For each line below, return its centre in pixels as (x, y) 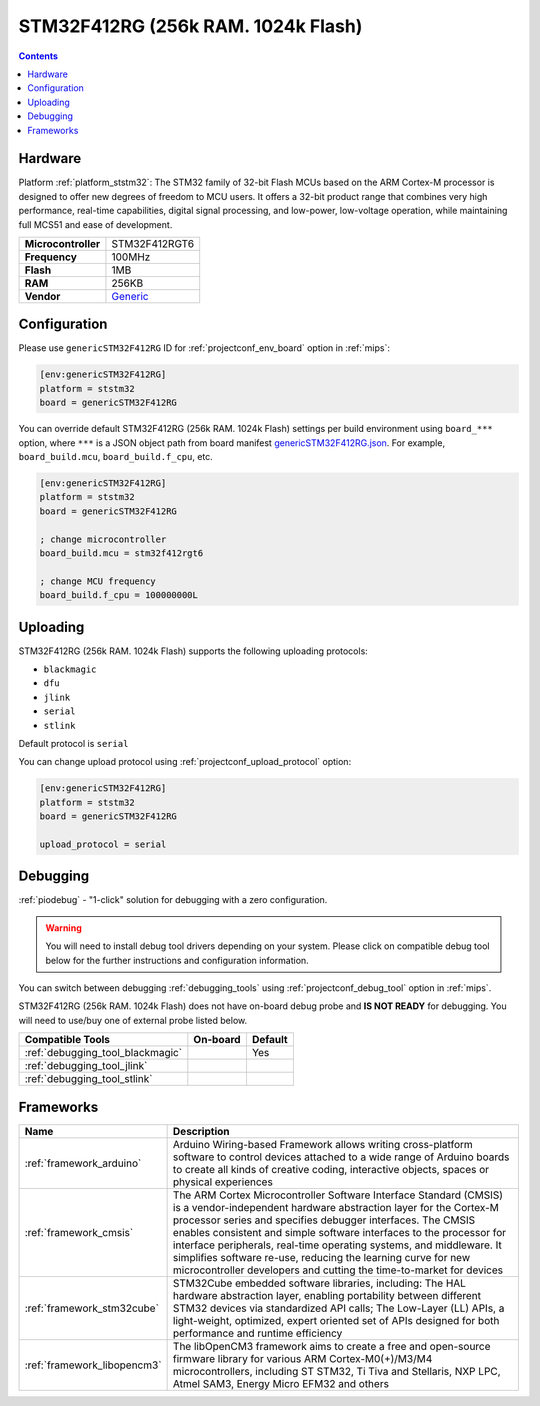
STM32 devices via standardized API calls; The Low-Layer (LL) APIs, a (338, 1308)
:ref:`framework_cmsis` (79, 1232)
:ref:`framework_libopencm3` (93, 1365)
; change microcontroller (103, 539)
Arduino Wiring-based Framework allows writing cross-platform (323, 1144)
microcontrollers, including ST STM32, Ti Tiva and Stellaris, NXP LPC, (336, 1371)
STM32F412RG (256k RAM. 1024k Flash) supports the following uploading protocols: (193, 651)
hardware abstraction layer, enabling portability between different (327, 1295)
